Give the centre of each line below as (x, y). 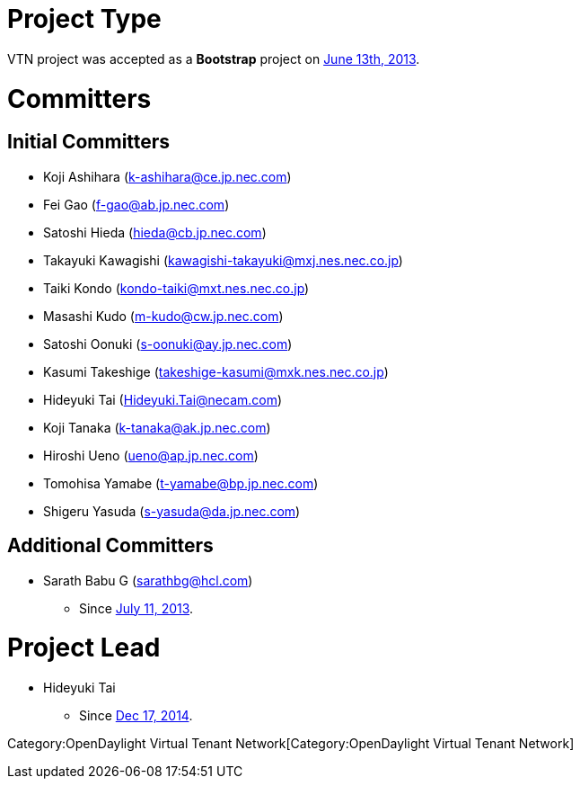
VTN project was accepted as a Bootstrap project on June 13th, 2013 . (214, 58)
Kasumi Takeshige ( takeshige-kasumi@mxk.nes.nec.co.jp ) (216, 371)
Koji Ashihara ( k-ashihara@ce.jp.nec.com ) (167, 176)
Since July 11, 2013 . (136, 608)
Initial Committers (89, 142)
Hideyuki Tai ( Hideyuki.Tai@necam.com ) (163, 399)
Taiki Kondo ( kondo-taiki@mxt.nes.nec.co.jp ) (176, 288)
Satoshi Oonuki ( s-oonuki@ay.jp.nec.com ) (168, 344)
